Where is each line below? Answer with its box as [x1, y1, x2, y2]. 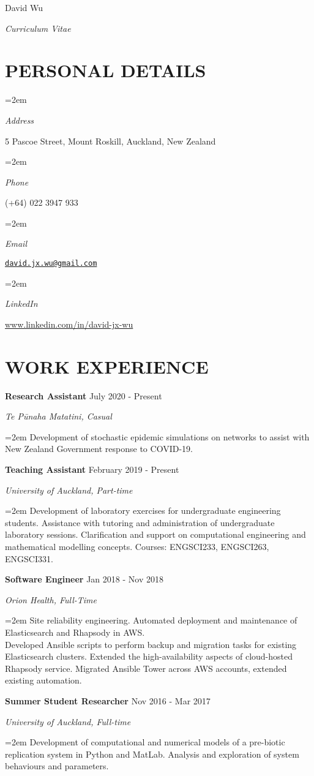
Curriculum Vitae [5, 21, 71, 34]
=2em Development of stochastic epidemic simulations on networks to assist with [5, 430, 310, 443]
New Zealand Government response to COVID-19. [5, 442, 193, 455]
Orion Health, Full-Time [5, 593, 97, 606]
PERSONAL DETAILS [5, 58, 206, 83]
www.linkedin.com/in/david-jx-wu [5, 317, 133, 330]
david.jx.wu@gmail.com [5, 259, 97, 268]
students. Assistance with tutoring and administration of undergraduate [5, 516, 275, 529]
